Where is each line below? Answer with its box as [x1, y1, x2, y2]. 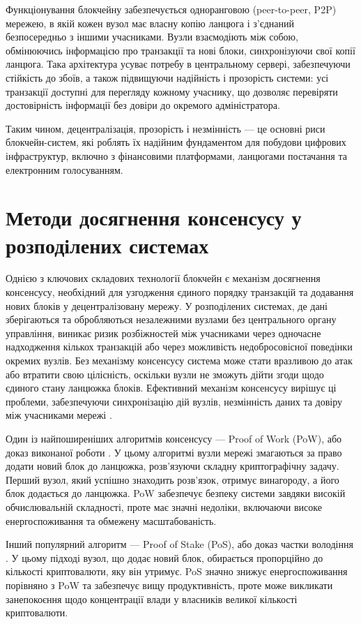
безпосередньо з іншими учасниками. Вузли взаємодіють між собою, [6, 29, 298, 44]
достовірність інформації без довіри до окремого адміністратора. [6, 98, 280, 112]
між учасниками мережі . [6, 408, 112, 422]
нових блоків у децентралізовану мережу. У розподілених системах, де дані [6, 298, 328, 313]
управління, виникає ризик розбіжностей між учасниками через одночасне [6, 325, 321, 340]
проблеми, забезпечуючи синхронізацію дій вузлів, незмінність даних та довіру [6, 394, 342, 408]
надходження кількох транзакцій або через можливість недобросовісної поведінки [6, 339, 353, 354]
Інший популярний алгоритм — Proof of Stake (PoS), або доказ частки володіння [6, 537, 353, 551]
